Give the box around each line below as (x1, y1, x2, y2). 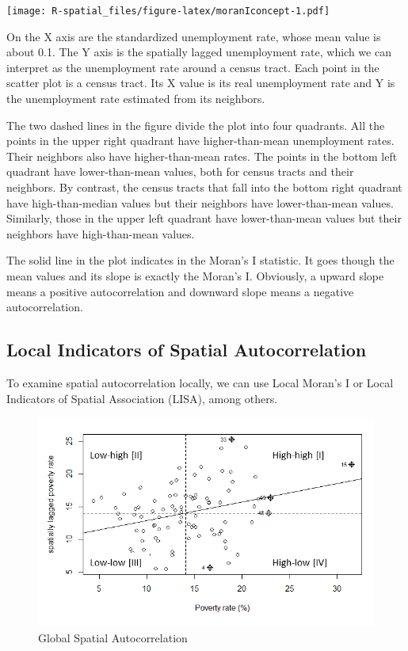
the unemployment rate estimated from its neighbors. (6, 90, 265, 107)
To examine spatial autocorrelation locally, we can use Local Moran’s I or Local (6, 374, 394, 390)
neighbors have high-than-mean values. (6, 225, 195, 242)
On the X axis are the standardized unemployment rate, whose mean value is (6, 28, 381, 44)
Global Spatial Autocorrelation (38, 629, 188, 645)
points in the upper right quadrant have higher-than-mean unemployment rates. (6, 132, 395, 149)
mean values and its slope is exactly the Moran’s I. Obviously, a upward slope (6, 267, 384, 284)
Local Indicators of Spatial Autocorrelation (6, 337, 367, 362)
